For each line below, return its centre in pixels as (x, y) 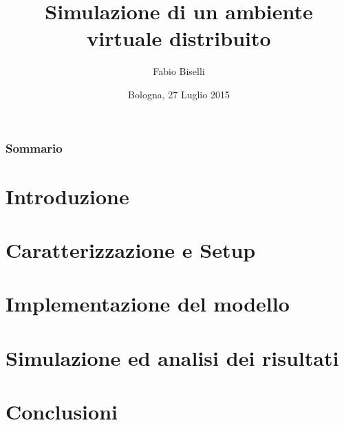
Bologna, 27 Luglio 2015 (179, 94)
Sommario (34, 148)
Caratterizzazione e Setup (131, 249)
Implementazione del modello (148, 304)
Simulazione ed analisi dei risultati (172, 357)
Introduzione (67, 196)
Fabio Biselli (179, 71)
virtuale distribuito (179, 38)
